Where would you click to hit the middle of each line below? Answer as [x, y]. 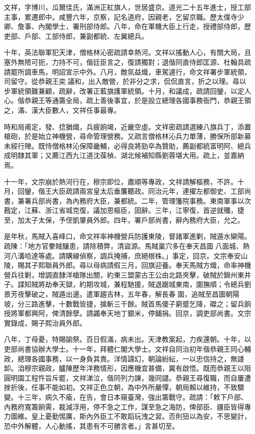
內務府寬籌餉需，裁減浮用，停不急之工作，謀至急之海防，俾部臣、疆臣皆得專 [127, 406]
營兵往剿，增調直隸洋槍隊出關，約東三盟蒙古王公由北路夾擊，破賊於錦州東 [124, 274]
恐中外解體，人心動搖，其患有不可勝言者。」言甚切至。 [91, 425]
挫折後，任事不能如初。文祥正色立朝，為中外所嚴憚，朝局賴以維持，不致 [121, 387]
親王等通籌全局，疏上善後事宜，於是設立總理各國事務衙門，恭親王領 [141, 100]
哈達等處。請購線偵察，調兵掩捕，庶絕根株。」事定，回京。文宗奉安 [132, 255]
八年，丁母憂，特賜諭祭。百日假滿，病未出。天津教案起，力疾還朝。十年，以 [127, 339]
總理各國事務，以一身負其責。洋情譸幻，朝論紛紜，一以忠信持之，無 [127, 358]
